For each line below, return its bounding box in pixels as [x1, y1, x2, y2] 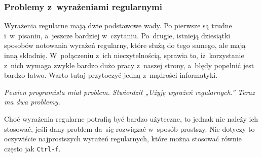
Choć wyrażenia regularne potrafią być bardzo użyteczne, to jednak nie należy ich [4, 113, 258, 124]
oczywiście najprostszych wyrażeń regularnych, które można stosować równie [4, 133, 242, 144]
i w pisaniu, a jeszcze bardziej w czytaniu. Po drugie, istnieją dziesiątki [4, 30, 231, 40]
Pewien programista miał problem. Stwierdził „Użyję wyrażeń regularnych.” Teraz [4, 86, 255, 97]
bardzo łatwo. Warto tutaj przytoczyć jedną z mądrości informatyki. [4, 70, 218, 80]
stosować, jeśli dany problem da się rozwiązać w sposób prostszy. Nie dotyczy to [4, 123, 255, 134]
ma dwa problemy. [4, 96, 60, 107]
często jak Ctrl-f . [4, 143, 61, 153]
